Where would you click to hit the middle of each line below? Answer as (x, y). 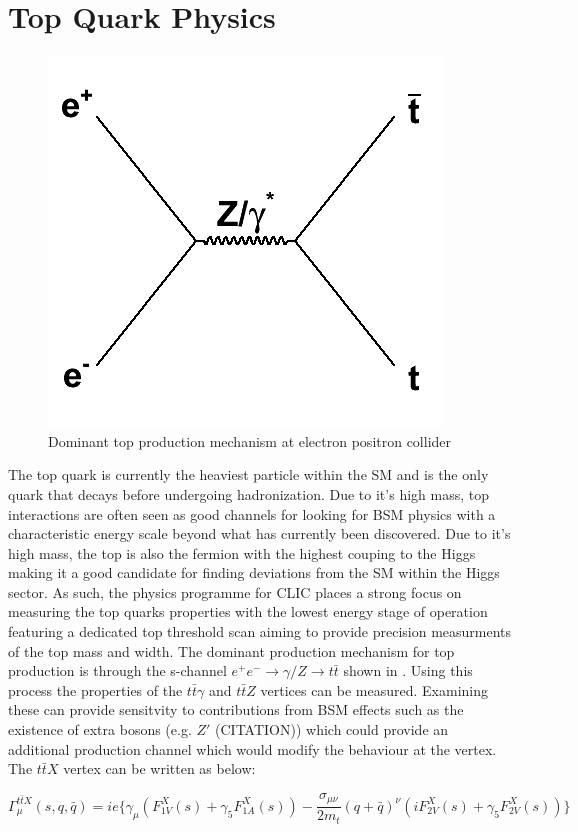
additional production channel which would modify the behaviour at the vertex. (252, 748)
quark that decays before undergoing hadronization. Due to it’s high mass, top (248, 493)
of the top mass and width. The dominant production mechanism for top (231, 650)
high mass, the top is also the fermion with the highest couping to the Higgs (242, 552)
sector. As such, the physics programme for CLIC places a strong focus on (235, 591)
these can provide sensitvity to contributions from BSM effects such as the (236, 709)
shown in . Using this (408, 670)
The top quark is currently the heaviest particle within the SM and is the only (248, 474)
